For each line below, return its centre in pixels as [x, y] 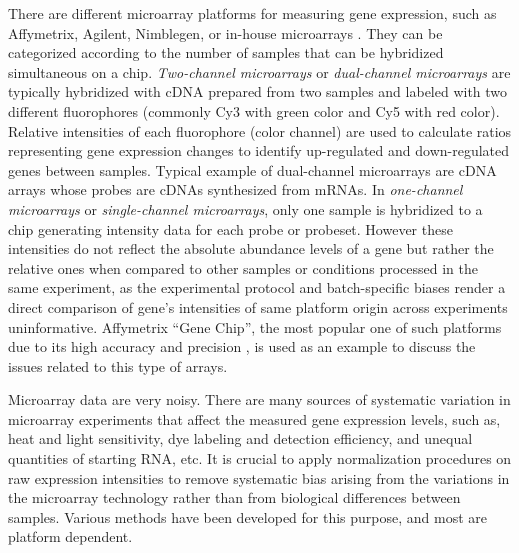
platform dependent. [70, 536]
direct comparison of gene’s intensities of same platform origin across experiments [258, 306]
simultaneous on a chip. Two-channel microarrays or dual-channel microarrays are [259, 71]
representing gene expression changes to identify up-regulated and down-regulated [259, 150]
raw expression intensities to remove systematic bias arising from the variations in [259, 477]
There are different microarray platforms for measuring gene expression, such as [252, 13]
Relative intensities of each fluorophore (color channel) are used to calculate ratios [260, 130]
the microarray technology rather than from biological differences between [234, 497]
